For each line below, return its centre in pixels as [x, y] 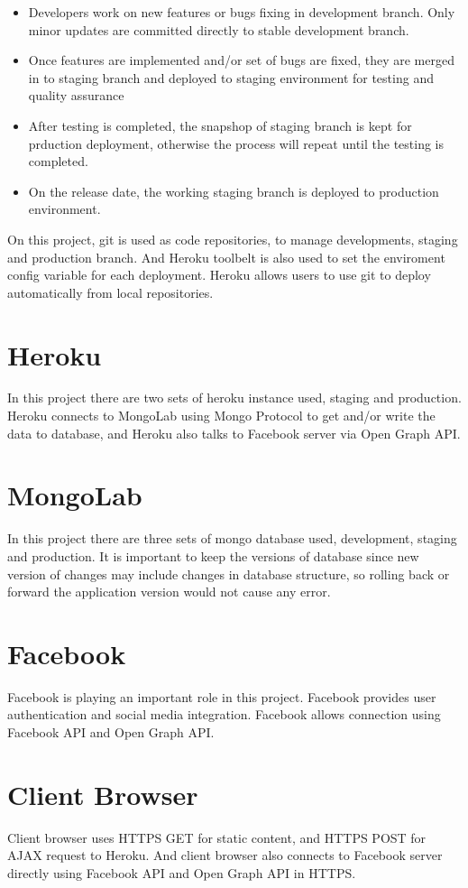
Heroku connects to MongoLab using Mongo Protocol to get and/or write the [221, 416]
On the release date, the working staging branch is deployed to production [234, 191]
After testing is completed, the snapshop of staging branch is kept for [220, 125]
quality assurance [76, 95]
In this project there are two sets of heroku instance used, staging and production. [234, 398]
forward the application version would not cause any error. [169, 592]
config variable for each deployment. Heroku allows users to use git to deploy [219, 275]
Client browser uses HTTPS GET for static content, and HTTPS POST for [217, 837]
